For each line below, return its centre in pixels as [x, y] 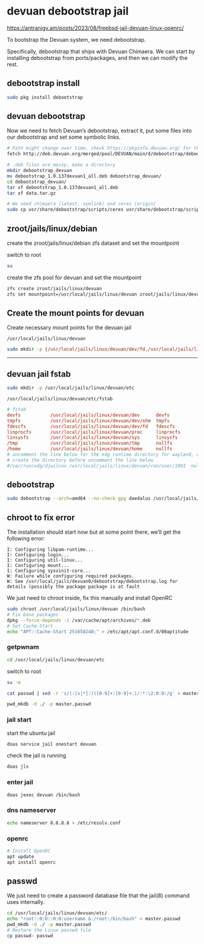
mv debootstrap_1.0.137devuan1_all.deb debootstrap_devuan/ [84, 176]
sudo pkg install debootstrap [45, 97]
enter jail [20, 782]
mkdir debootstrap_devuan [39, 171]
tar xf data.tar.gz [31, 193]
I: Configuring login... [38, 555]
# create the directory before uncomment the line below [80, 460]
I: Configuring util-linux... [45, 560]
